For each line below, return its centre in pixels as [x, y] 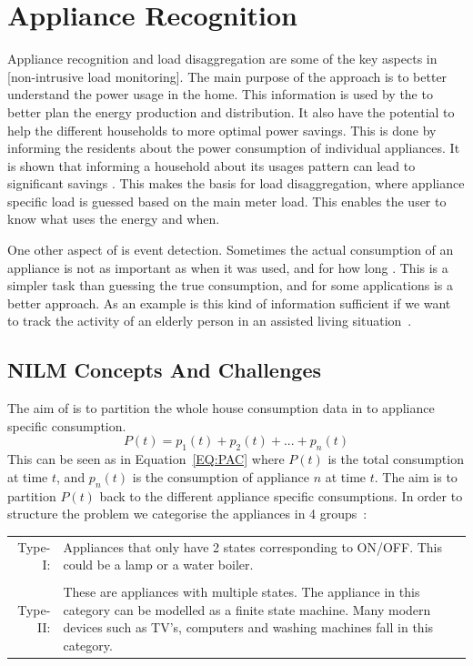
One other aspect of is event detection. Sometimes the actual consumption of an [231, 250]
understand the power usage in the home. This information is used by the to [220, 94]
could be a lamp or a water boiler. [158, 565]
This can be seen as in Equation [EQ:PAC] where [146, 459]
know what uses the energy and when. [114, 219]
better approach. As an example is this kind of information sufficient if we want [229, 303]
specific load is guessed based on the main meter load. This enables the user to [227, 201]
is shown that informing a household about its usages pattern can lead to [211, 165]
